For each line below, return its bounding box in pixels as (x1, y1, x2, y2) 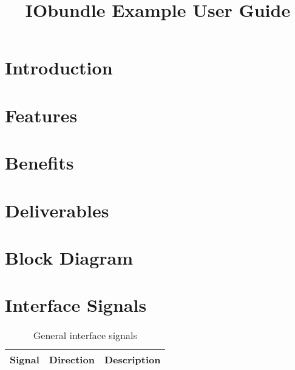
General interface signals (33, 328, 137, 343)
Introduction (5, 55, 113, 80)
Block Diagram (5, 245, 134, 269)
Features (5, 102, 78, 127)
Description (104, 352, 161, 367)
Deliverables (5, 197, 109, 222)
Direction (49, 352, 95, 367)
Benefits (5, 150, 74, 175)
